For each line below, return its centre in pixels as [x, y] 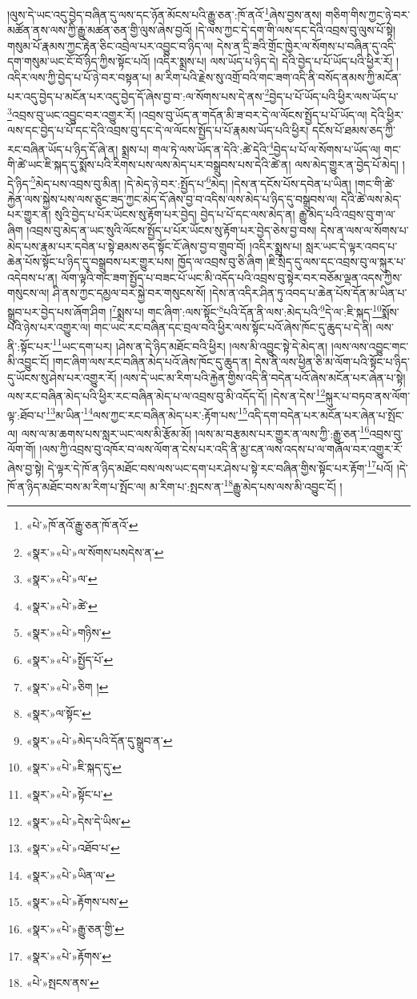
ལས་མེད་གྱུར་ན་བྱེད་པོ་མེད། [347, 164]
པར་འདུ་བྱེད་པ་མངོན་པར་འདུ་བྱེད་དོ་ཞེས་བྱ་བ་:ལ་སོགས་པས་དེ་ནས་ [136, 96]
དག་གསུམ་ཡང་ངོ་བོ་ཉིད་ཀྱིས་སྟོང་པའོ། [79, 61]
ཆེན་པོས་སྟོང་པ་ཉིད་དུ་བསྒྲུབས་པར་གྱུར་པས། [91, 262]
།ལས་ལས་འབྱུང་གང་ [370, 346]
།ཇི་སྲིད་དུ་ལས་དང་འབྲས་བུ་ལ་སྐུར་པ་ [336, 262]
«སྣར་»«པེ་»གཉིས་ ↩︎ [68, 632]
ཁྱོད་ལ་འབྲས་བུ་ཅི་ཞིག [221, 262]
